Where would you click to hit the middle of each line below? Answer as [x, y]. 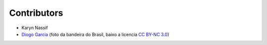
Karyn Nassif [35, 28]
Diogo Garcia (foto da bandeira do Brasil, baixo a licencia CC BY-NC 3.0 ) [95, 34]
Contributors [36, 13]
